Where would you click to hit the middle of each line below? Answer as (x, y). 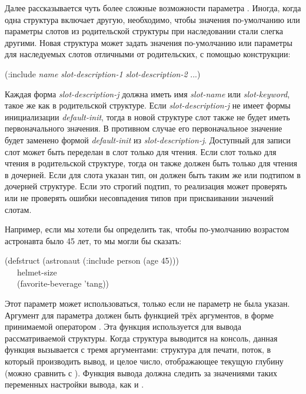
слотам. (18, 209)
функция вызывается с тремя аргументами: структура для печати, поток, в (138, 349)
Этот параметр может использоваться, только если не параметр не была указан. (147, 303)
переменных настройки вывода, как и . (74, 384)
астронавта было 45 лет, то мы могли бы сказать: (93, 240)
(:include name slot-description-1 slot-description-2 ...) (103, 73)
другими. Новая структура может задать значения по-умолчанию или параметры (149, 42)
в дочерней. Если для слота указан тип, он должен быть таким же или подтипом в (153, 174)
